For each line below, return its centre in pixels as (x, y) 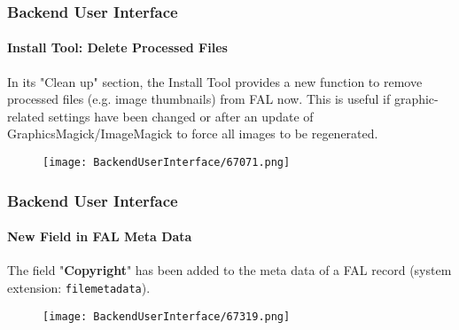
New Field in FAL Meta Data (100, 236)
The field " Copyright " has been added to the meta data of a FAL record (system (229, 270)
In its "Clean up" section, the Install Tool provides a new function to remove (215, 81)
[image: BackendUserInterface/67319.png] (167, 316)
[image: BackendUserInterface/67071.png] (167, 163)
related (26, 116)
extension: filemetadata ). (79, 287)
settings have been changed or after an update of (181, 116)
